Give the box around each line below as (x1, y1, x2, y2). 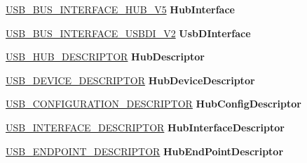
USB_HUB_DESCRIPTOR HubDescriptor (6, 49, 205, 64)
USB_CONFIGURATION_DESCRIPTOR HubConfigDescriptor (6, 96, 301, 111)
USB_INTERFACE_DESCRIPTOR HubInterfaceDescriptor (6, 119, 285, 134)
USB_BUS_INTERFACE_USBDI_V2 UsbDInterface (6, 25, 251, 40)
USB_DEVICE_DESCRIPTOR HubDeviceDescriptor (6, 72, 255, 87)
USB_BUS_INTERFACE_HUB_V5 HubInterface (6, 2, 235, 16)
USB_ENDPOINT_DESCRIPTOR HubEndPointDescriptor (6, 143, 284, 158)
